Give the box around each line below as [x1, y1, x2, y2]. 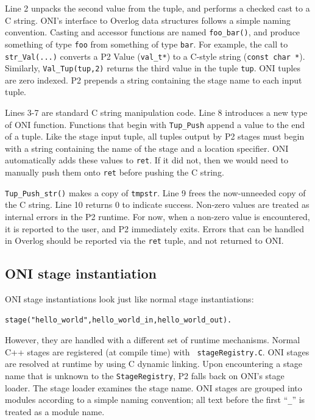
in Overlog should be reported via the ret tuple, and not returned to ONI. [5, 234, 284, 247]
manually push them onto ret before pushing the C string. [5, 166, 224, 179]
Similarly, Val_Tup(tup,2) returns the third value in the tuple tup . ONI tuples [5, 62, 300, 74]
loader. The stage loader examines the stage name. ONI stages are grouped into [5, 381, 302, 394]
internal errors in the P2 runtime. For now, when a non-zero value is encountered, [5, 210, 310, 222]
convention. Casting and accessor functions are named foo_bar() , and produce [5, 26, 300, 38]
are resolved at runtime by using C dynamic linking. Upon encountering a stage [5, 357, 303, 370]
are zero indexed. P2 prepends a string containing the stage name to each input [5, 73, 302, 86]
